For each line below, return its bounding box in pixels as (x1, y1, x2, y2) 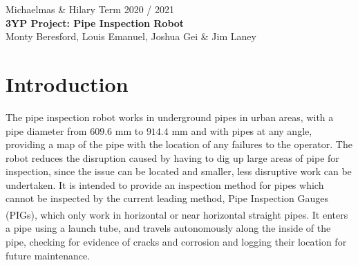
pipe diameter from (6, 123, 87, 138)
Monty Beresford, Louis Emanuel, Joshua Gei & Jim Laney (6, 29, 256, 44)
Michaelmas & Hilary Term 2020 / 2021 (6, 2, 174, 16)
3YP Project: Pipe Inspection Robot (6, 15, 185, 30)
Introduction (6, 69, 129, 98)
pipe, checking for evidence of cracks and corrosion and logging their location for (6, 234, 347, 248)
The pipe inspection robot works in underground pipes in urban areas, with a (6, 109, 334, 124)
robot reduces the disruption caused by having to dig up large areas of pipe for (6, 150, 339, 165)
